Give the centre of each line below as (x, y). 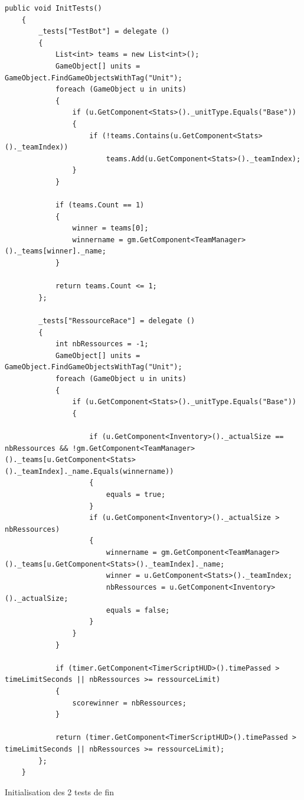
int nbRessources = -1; (102, 344)
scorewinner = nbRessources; (129, 703)
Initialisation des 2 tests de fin (60, 791)
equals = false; (138, 610)
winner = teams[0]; (110, 228)
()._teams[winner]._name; (55, 251)
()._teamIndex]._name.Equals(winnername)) (89, 471)
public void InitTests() (53, 8)
